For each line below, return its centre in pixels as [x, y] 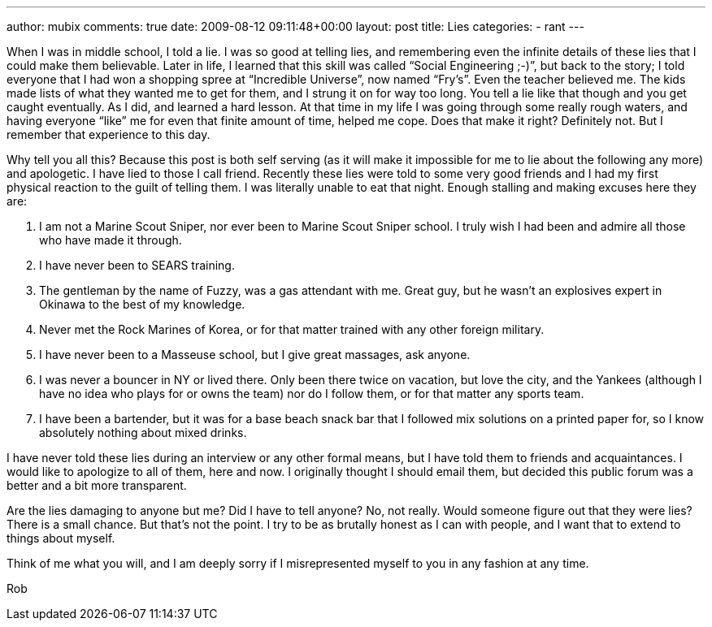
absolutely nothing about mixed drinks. [143, 432]
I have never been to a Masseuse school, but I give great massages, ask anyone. [255, 355]
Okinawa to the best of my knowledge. [142, 304]
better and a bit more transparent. [97, 485]
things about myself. [61, 538]
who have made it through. [111, 240]
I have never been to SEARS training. [137, 265]
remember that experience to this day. [109, 134]
